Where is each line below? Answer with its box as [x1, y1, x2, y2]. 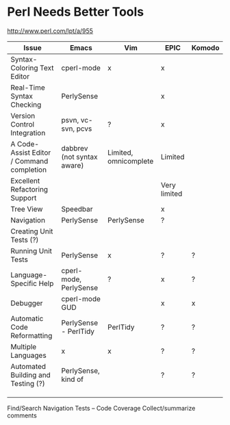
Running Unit [10, 246, 53, 255]
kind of [61, 374, 84, 384]
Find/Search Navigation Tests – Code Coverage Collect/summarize [7, 404, 196, 412]
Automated [10, 361, 47, 371]
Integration [10, 128, 46, 138]
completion [10, 165, 47, 175]
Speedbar [61, 204, 93, 214]
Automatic [10, 313, 44, 323]
